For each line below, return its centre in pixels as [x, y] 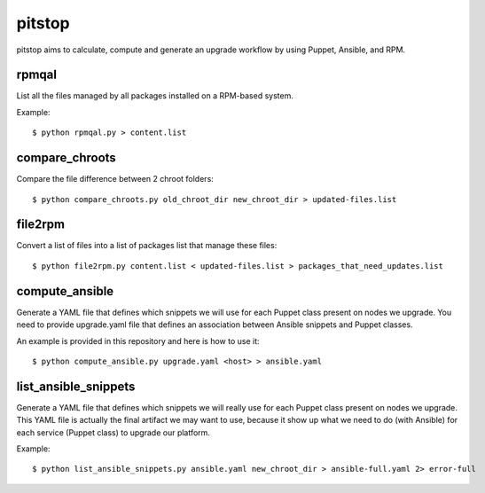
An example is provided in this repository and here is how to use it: [138, 340]
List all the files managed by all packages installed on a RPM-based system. [155, 96]
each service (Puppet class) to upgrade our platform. [113, 432]
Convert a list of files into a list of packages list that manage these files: [147, 246]
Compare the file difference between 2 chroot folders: [115, 179]
